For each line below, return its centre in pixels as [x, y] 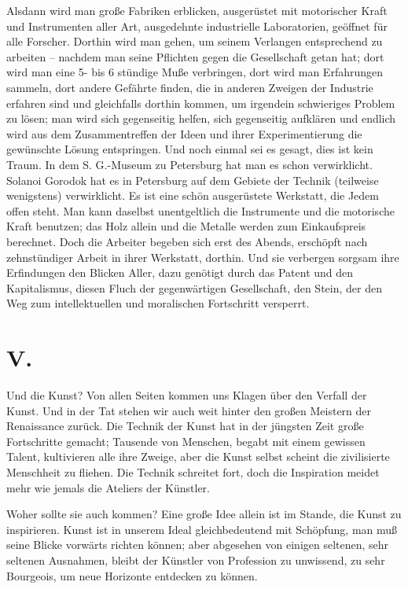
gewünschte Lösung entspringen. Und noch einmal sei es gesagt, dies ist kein [190, 149]
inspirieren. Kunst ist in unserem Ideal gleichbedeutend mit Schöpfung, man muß [202, 529]
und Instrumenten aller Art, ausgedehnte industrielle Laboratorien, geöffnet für [197, 26]
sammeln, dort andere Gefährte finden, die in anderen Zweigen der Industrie [190, 87]
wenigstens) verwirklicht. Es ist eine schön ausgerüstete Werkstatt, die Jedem [193, 195]
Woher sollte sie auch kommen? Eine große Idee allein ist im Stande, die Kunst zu [204, 514]
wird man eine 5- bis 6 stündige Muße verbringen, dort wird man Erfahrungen [195, 72]
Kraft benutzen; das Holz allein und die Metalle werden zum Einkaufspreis [186, 226]
